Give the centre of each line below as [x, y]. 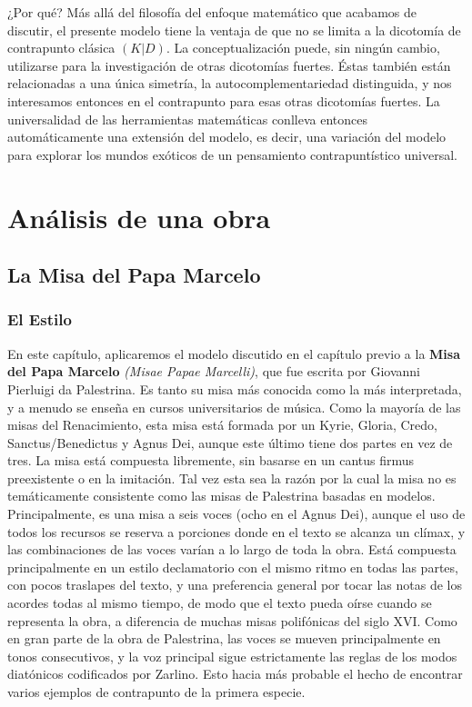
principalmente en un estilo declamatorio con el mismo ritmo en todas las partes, [233, 567]
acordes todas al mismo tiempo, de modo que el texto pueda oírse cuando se [220, 603]
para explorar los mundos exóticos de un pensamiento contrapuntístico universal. [232, 154]
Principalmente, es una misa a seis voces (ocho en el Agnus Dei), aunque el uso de [236, 514]
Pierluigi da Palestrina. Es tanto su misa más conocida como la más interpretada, [235, 388]
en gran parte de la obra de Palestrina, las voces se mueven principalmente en [224, 638]
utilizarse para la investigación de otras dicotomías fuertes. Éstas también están [229, 65]
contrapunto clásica [61, 48]
